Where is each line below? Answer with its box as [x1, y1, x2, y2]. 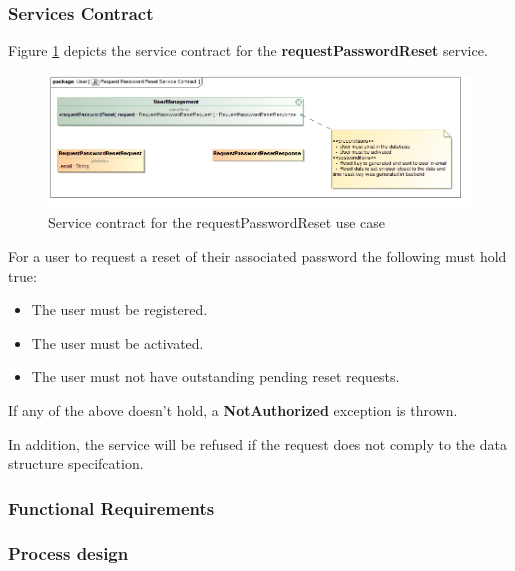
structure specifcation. [8, 453, 144, 474]
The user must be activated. [31, 332, 204, 353]
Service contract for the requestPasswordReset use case [48, 212, 385, 233]
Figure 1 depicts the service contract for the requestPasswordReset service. [8, 40, 488, 61]
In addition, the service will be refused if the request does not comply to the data [8, 433, 507, 454]
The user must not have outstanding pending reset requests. [31, 366, 400, 387]
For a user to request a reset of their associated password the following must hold [8, 245, 507, 266]
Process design [8, 541, 129, 566]
